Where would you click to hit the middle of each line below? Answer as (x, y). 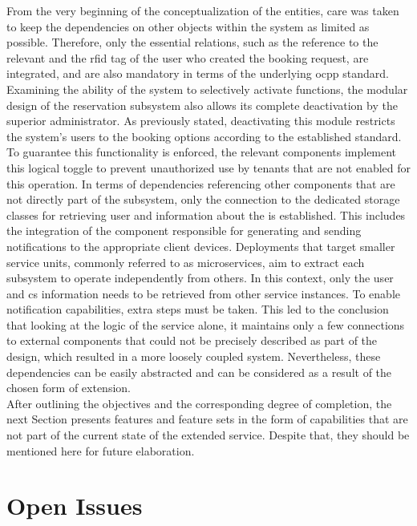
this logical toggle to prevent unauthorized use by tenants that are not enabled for (209, 167)
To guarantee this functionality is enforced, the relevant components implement (202, 152)
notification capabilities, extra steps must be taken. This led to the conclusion (198, 309)
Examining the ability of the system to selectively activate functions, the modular (207, 89)
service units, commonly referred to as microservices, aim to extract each (186, 262)
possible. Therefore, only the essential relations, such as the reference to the (192, 42)
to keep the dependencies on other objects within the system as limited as (188, 26)
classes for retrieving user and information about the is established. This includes (206, 214)
